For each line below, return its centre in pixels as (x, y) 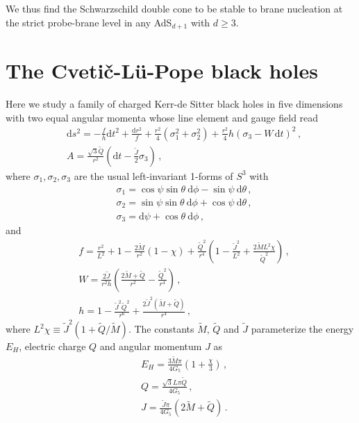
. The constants (161, 329)
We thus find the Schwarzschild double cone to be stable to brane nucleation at (174, 8)
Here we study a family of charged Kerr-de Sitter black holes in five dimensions (174, 104)
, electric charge (52, 346)
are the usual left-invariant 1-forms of (153, 175)
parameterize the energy (302, 329)
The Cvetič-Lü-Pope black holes (162, 70)
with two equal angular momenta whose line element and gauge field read (162, 117)
